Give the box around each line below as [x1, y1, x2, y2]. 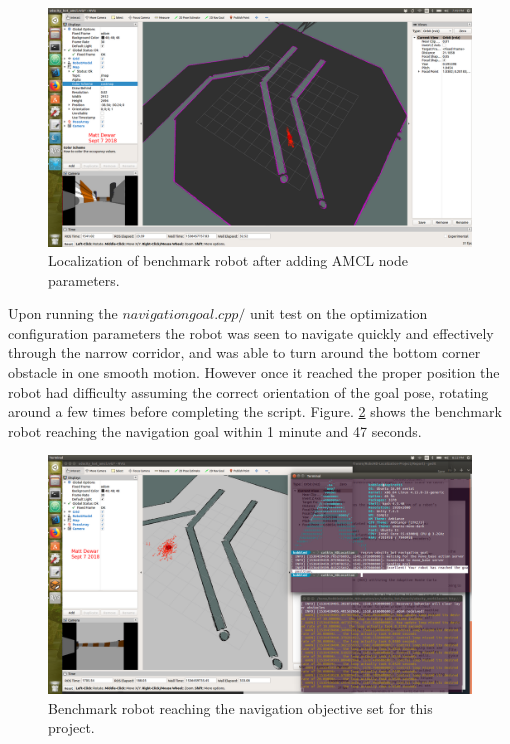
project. [48, 717, 95, 738]
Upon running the [8, 303, 118, 324]
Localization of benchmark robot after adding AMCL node [48, 250, 408, 271]
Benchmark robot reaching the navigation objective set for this [48, 697, 433, 718]
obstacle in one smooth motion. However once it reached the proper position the [8, 362, 500, 383]
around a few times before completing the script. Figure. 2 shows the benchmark [8, 401, 502, 422]
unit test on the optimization [249, 303, 428, 324]
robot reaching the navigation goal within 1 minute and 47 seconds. [8, 420, 422, 441]
